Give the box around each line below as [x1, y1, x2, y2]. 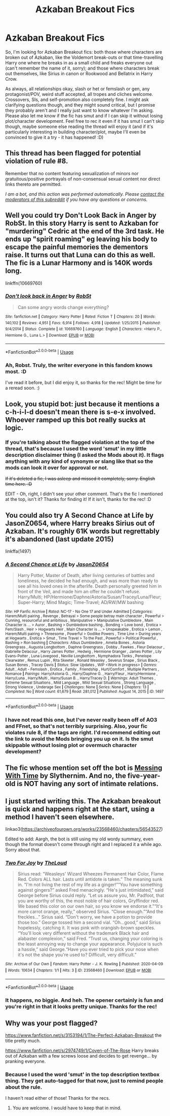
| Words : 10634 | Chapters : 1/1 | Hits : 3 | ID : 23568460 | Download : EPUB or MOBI [5, 968, 152, 973]
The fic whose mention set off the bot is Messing [5, 764, 163, 772]
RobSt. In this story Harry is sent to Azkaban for [5, 219, 159, 228]
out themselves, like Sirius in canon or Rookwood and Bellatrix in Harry [5, 70, 153, 77]
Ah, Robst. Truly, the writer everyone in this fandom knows [5, 362, 153, 369]
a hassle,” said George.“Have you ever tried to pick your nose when [17, 946, 159, 953]
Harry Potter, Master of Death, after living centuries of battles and [17, 572, 155, 579]
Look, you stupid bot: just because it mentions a [5, 399, 160, 408]
